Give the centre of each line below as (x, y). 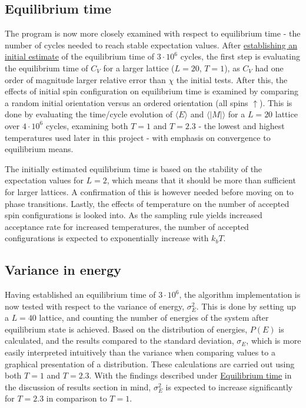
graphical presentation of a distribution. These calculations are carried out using (150, 363)
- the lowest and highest (242, 125)
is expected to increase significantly (229, 386)
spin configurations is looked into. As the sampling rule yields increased (134, 215)
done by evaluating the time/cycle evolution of (89, 114)
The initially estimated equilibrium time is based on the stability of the (134, 168)
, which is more (274, 340)
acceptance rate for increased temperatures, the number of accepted (127, 226)
